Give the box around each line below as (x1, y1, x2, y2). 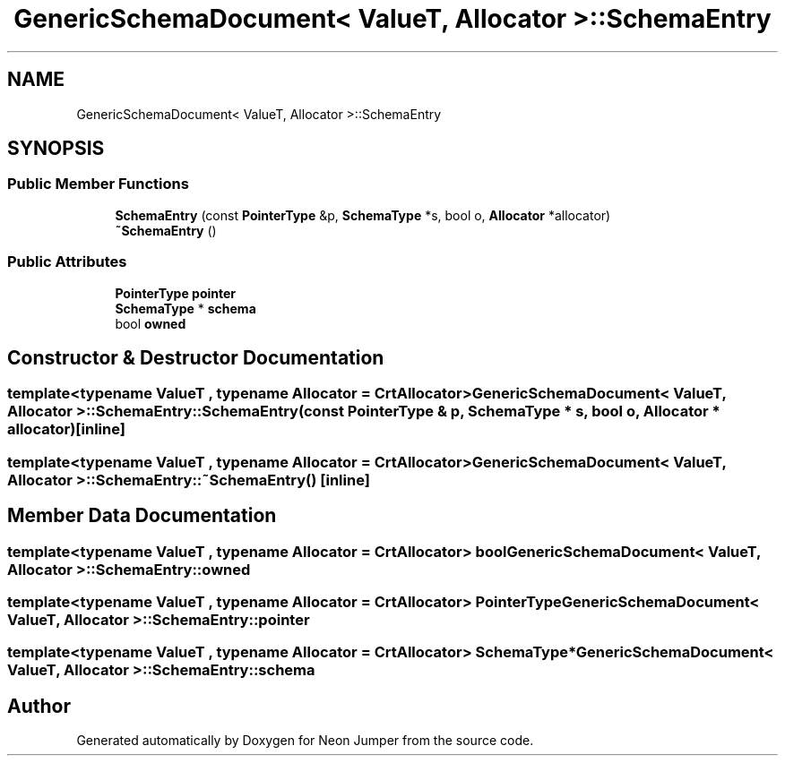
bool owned (115, 315, 186, 331)
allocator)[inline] (7, 420, 125, 439)
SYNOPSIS (7, 137, 105, 160)
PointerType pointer (115, 285, 237, 301)
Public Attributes (7, 253, 127, 271)
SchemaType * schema (115, 300, 256, 316)
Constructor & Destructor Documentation (7, 346, 384, 369)
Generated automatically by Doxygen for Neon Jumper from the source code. (76, 733, 534, 749)
